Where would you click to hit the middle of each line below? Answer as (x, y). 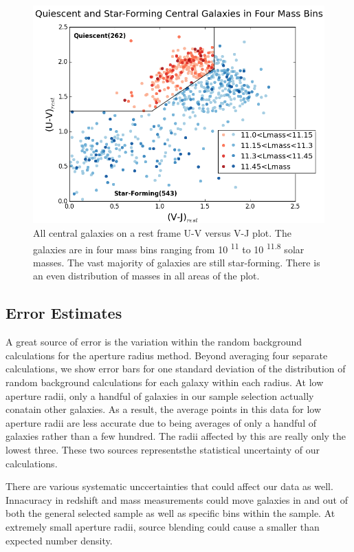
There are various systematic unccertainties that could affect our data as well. (169, 486)
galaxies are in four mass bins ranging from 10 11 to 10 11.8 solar (169, 248)
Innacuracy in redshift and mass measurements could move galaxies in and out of (177, 499)
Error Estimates (64, 313)
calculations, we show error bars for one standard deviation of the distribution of (176, 369)
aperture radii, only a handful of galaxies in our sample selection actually (160, 395)
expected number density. (59, 540)
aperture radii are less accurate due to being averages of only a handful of (161, 422)
